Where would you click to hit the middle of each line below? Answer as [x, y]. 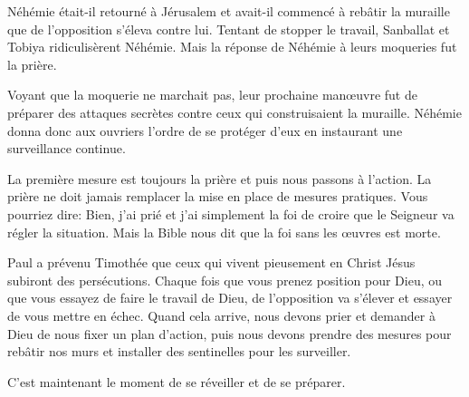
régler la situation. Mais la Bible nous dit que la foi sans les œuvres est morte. [224, 232]
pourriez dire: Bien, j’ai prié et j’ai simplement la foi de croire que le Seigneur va [231, 213]
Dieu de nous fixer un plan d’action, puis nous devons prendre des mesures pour [230, 333]
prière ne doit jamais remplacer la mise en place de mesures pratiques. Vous [218, 196]
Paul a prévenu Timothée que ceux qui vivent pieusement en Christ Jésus [211, 262]
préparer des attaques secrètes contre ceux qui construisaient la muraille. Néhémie [234, 112]
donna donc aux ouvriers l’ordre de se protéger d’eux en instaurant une [205, 130]
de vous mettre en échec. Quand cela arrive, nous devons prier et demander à [221, 315]
